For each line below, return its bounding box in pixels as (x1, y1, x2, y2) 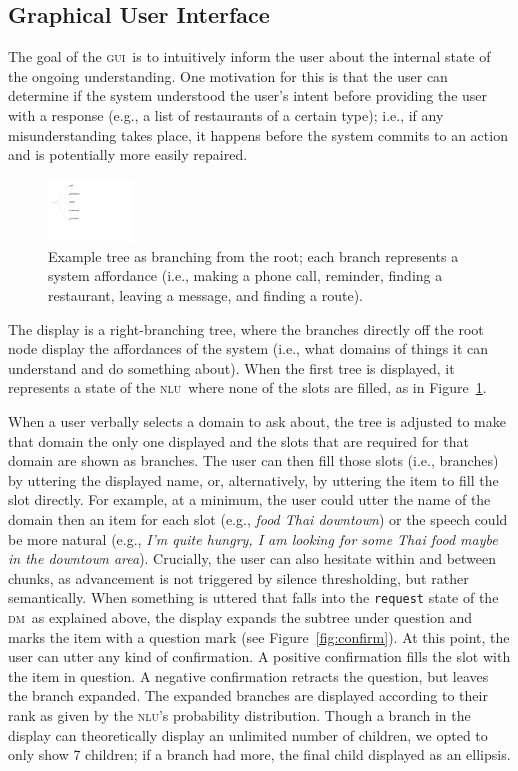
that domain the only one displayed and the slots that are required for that (8, 430, 469, 451)
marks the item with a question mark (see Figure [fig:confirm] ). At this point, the (8, 626, 510, 647)
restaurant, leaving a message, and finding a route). (48, 285, 363, 306)
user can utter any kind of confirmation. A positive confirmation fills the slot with (8, 646, 511, 667)
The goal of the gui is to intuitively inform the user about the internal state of (8, 46, 491, 67)
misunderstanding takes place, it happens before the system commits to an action (8, 124, 508, 145)
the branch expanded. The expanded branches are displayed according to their (8, 685, 488, 706)
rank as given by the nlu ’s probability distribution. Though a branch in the (8, 704, 471, 725)
